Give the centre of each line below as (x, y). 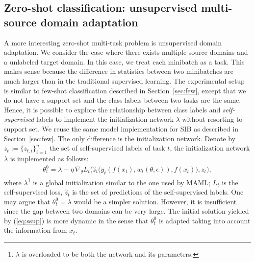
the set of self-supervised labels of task (107, 148)
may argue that (27, 201)
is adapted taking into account (205, 220)
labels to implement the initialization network (105, 119)
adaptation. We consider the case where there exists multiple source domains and (126, 52)
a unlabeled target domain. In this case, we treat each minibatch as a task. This (124, 61)
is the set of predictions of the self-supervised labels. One (158, 192)
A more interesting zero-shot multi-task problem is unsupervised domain (113, 42)
